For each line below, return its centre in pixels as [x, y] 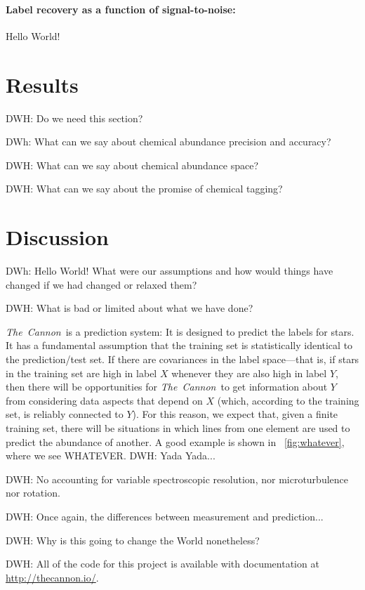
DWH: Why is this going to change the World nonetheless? [133, 540]
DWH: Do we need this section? [74, 118]
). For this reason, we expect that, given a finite [235, 414]
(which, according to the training [288, 400]
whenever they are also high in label [249, 373]
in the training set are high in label [81, 373]
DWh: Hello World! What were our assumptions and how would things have [170, 271]
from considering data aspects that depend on [104, 400]
